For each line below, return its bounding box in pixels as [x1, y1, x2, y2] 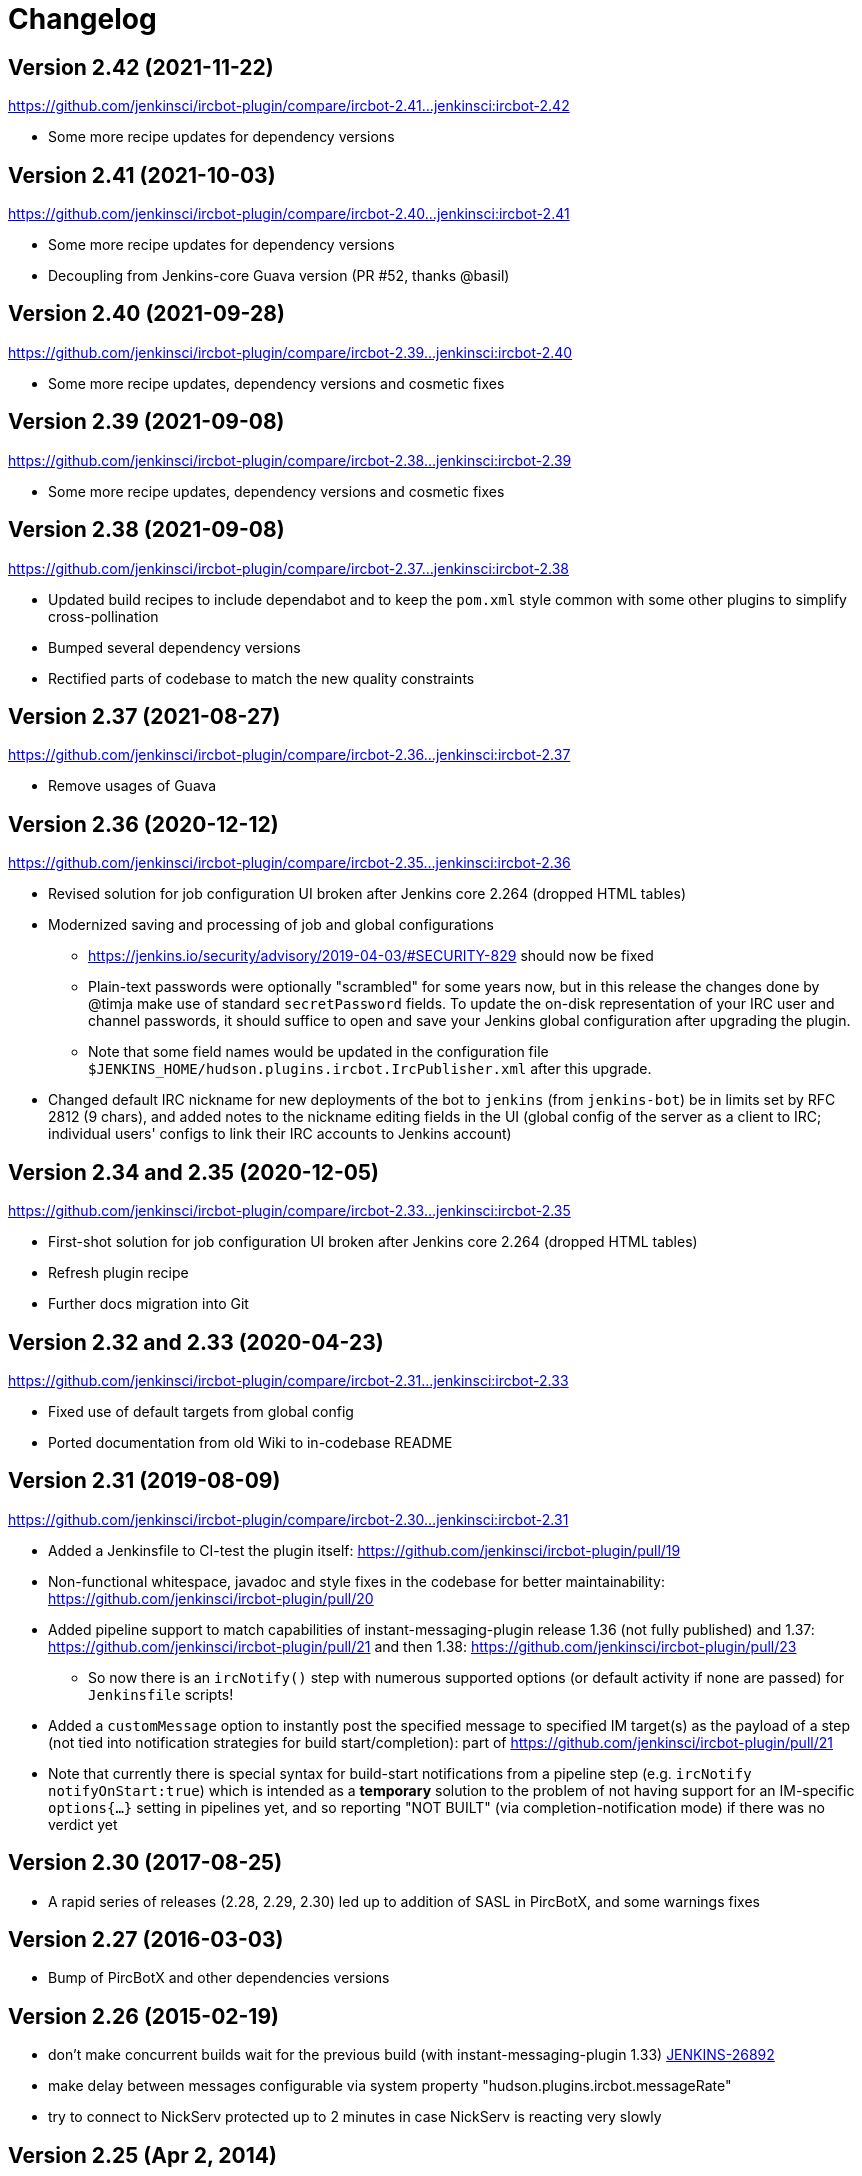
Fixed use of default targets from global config [48, 1402, 354, 1420]
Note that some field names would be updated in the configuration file [88, 1043, 549, 1061]
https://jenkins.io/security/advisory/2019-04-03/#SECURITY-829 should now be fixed [88, 947, 654, 965]
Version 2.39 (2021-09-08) [8, 409, 285, 435]
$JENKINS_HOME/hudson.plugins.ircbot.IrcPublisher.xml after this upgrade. [88, 1060, 652, 1078]
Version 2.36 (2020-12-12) [8, 811, 279, 837]
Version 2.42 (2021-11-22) [8, 54, 274, 80]
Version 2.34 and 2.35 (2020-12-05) [8, 1159, 379, 1185]
